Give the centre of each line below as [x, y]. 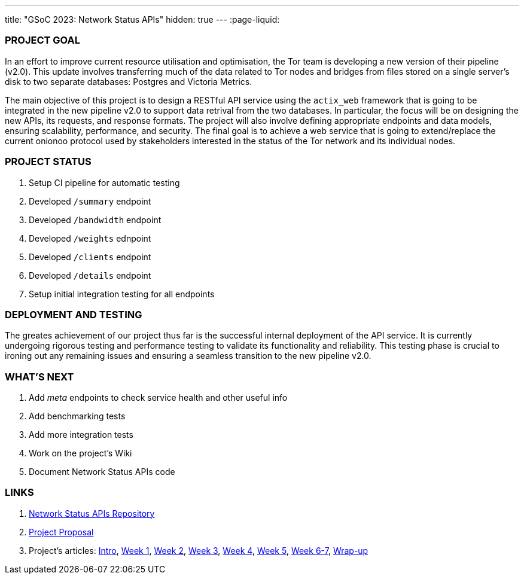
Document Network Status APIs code [102, 472]
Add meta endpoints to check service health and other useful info [158, 397]
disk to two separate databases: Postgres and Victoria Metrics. [129, 81]
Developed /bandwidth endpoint [95, 220]
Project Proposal [61, 532]
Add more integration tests [81, 435]
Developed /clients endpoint [90, 257]
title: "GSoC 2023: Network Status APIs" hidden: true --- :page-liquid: [142, 19]
